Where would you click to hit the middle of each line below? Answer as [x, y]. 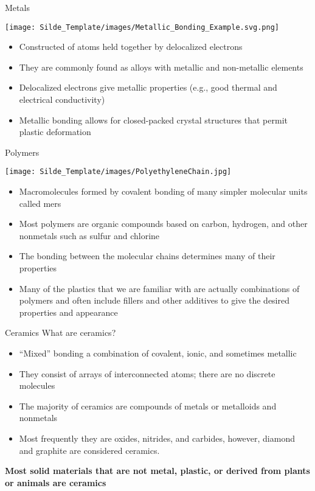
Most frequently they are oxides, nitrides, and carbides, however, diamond [157, 438]
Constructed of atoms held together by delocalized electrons [131, 47]
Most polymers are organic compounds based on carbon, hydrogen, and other [163, 224]
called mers [40, 203]
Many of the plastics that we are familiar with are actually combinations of [159, 288]
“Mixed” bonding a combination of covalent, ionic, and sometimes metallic [158, 353]
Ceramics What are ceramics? [61, 333]
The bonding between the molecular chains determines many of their [147, 256]
